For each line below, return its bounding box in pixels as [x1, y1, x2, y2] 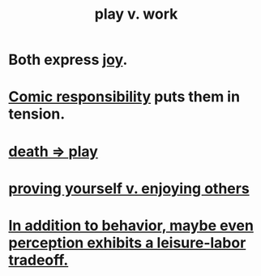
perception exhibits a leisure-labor [8, 233, 246, 252]
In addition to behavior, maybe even [8, 216, 254, 235]
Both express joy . [8, 50, 128, 69]
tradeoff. [8, 251, 69, 269]
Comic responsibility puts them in [8, 88, 241, 106]
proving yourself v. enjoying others [8, 179, 250, 197]
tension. [8, 105, 66, 123]
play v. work [94, 5, 178, 24]
